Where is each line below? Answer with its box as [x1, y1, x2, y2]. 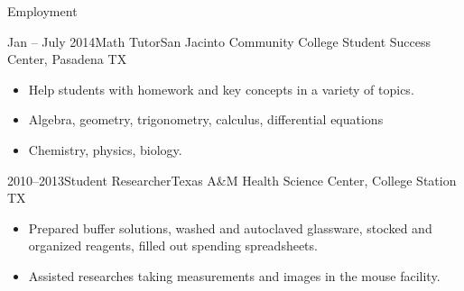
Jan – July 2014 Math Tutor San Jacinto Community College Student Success [7, 32, 432, 50]
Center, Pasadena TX [7, 50, 127, 68]
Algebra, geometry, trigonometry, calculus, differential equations [28, 110, 384, 129]
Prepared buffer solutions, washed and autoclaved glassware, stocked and [28, 218, 432, 237]
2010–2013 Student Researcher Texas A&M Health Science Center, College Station [7, 170, 457, 189]
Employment [7, 2, 78, 20]
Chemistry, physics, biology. [28, 140, 182, 159]
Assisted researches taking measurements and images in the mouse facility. [28, 266, 441, 285]
